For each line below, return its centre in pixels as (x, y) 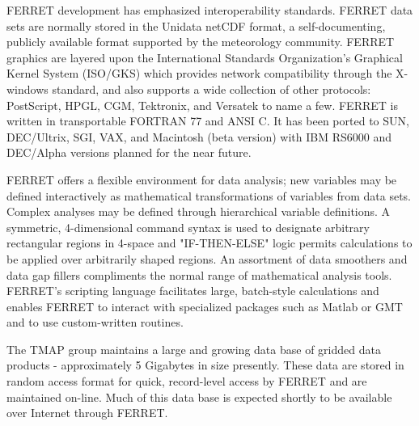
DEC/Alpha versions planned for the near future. (129, 152)
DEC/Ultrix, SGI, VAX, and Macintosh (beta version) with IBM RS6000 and (199, 136)
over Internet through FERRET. (87, 413)
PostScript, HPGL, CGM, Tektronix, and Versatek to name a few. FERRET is (202, 105)
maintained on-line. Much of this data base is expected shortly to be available (199, 396)
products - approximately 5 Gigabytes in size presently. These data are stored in (205, 365)
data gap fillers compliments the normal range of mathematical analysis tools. (199, 274)
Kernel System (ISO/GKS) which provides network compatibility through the (199, 73)
